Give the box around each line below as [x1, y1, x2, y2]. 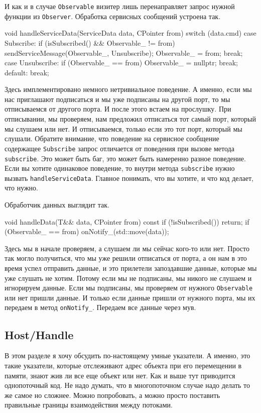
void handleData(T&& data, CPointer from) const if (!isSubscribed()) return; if [5, 216, 249, 227]
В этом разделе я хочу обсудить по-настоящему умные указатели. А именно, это [5, 350, 250, 361]
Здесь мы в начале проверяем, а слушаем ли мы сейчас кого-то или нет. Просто [5, 243, 249, 253]
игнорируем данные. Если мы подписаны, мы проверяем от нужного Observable [5, 282, 253, 293]
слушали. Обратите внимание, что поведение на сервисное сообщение [5, 133, 219, 144]
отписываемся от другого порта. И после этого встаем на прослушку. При [5, 104, 231, 114]
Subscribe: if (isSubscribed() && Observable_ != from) [5, 37, 175, 48]
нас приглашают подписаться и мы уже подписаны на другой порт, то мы [5, 93, 230, 104]
